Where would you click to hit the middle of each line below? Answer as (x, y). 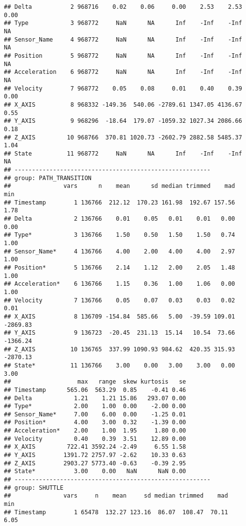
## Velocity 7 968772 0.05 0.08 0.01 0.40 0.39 (123, 88)
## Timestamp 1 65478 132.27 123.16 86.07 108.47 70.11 (116, 512)
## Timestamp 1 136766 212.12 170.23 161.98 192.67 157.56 (120, 202)
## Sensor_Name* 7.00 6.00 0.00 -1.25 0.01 (95, 414)
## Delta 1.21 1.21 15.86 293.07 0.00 (95, 398)
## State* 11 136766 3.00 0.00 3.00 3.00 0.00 (120, 365)
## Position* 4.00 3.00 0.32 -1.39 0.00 (95, 423)
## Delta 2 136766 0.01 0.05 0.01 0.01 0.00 (120, 219)
